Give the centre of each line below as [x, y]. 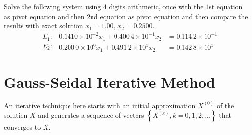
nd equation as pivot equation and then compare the [169, 16]
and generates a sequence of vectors [91, 115]
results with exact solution [44, 26]
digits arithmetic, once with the [156, 6]
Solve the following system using [53, 6]
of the [225, 105]
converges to [23, 127]
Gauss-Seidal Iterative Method [110, 81]
